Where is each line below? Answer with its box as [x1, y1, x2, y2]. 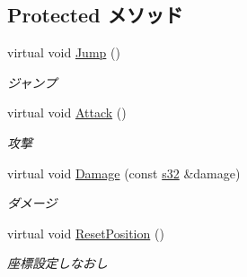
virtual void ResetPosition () [7, 223, 164, 242]
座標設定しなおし [7, 254, 108, 273]
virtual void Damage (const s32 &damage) [7, 163, 241, 182]
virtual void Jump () [7, 43, 120, 62]
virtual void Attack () [7, 103, 127, 122]
